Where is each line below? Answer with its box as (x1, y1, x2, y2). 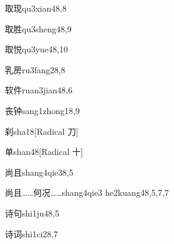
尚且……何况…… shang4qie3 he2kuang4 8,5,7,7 (5, 186, 169, 199)
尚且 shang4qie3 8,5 (5, 165, 74, 178)
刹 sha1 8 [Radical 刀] (5, 124, 78, 137)
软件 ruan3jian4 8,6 (5, 84, 72, 96)
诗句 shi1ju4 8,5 (5, 206, 60, 219)
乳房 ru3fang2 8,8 (5, 63, 66, 76)
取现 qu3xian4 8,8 (5, 2, 67, 14)
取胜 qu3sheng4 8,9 (5, 22, 72, 35)
